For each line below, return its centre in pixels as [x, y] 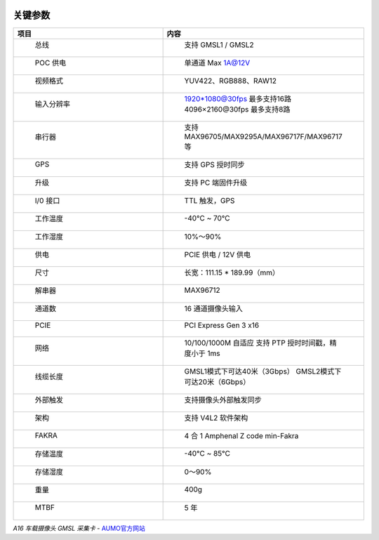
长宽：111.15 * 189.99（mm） [232, 272]
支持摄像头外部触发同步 [223, 400]
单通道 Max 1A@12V [217, 62]
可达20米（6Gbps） [217, 381]
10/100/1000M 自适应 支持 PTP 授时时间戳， [257, 343]
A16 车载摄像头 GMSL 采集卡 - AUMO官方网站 [79, 528]
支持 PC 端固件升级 [216, 183]
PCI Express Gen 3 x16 [222, 325]
